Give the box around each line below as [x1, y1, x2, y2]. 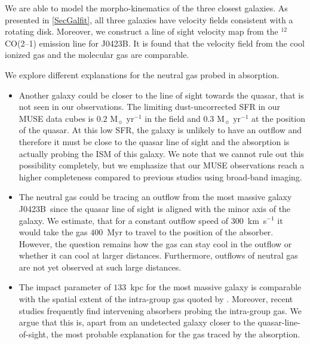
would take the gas [19, 226, 88, 238]
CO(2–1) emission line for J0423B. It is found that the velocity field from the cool [5, 36, 305, 49]
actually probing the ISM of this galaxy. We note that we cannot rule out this [19, 147, 304, 159]
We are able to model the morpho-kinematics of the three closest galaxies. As [5, 2, 288, 14]
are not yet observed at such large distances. [19, 260, 182, 273]
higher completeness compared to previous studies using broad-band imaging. [19, 170, 302, 183]
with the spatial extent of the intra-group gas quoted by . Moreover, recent [19, 293, 293, 305]
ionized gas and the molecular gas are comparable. [5, 48, 189, 61]
